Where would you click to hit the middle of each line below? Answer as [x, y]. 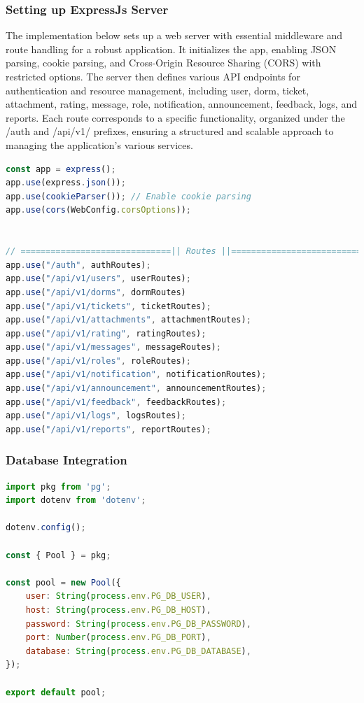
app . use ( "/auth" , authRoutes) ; [78, 265]
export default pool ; [56, 692]
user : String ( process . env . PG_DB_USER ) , [118, 596]
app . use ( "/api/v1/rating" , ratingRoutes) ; [106, 333]
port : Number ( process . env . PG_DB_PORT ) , [118, 638]
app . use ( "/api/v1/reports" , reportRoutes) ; [108, 429]
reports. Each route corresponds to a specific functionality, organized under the [175, 117]
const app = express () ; [61, 169]
